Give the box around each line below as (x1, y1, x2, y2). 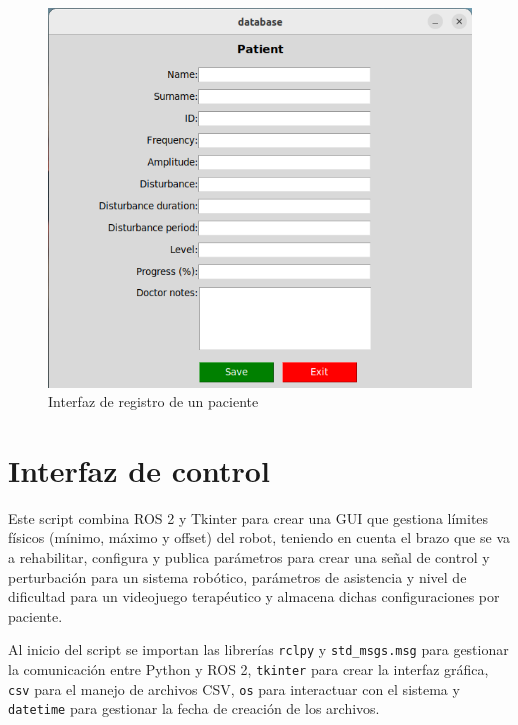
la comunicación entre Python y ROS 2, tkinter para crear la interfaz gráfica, (8, 659, 489, 680)
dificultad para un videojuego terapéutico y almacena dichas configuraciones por (8, 586, 500, 607)
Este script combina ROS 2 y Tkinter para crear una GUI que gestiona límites (8, 507, 489, 528)
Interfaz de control (8, 449, 270, 490)
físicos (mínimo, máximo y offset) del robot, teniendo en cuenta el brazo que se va (8, 527, 510, 548)
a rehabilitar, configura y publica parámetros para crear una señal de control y (8, 547, 490, 568)
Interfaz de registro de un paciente (48, 391, 259, 412)
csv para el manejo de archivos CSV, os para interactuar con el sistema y (8, 678, 460, 699)
